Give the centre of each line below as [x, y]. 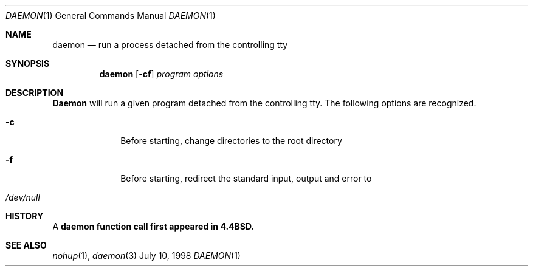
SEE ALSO [26, 245]
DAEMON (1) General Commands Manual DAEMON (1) [111, 15]
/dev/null [23, 197]
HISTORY [25, 216]
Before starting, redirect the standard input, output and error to [246, 178]
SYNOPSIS [28, 63]
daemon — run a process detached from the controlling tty [170, 45]
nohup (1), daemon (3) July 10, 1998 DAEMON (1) [146, 256]
